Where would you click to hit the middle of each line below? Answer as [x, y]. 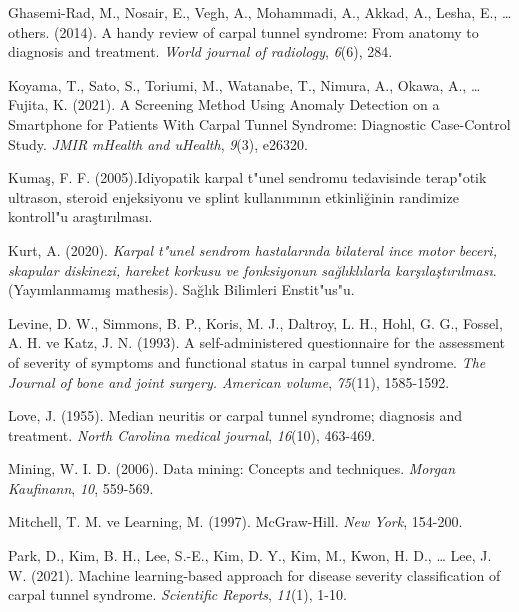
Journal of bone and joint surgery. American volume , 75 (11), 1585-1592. [229, 381]
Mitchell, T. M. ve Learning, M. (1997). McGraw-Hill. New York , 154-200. [235, 521]
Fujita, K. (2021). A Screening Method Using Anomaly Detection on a [224, 104]
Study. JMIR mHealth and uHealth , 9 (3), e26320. [158, 143]
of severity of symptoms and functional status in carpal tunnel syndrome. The [247, 361]
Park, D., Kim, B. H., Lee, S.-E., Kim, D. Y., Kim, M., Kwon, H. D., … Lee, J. [250, 555]
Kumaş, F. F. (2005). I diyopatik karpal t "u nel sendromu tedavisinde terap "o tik [247, 177]
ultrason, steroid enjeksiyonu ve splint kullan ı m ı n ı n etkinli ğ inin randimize [233, 196]
